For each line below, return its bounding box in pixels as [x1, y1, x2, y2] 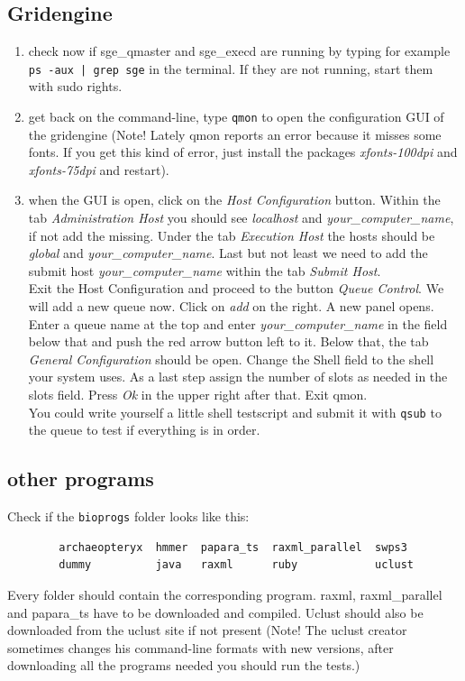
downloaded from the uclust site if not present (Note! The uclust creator [7, 621, 407, 640]
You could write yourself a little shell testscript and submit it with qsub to [28, 402, 442, 421]
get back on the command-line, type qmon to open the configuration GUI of [28, 107, 444, 126]
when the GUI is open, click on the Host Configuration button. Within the [28, 190, 441, 209]
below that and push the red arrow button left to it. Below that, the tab [28, 332, 429, 351]
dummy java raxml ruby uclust [59, 558, 415, 572]
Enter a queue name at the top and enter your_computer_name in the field [28, 314, 448, 333]
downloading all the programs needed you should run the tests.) [7, 656, 360, 675]
